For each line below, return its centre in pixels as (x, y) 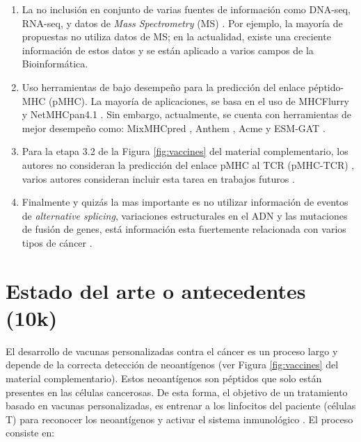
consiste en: (30, 433)
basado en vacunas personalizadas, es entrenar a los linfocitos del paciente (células (181, 406)
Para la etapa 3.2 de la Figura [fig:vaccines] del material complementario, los (185, 151)
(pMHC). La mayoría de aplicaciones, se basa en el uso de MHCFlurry (199, 100)
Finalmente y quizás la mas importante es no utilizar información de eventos (185, 202)
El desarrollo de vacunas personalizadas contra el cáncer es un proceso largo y (172, 351)
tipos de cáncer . (57, 242)
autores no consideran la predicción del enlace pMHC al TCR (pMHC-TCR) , (188, 164)
